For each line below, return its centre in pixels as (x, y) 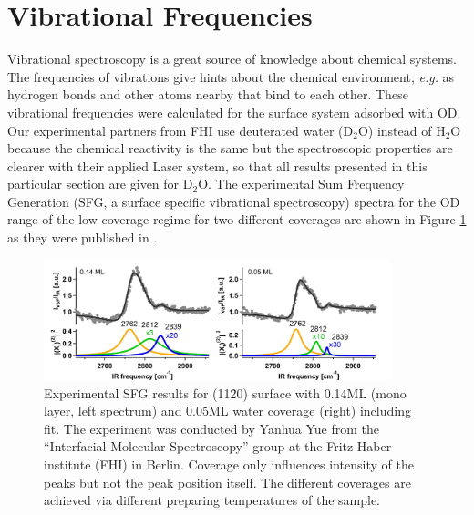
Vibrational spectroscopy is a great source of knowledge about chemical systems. (232, 59)
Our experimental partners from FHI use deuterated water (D (180, 130)
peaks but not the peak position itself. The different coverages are (227, 482)
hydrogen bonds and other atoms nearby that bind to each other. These (208, 94)
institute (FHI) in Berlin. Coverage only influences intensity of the (229, 463)
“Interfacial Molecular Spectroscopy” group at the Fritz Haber (218, 446)
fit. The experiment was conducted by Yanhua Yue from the (212, 428)
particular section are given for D (100, 184)
